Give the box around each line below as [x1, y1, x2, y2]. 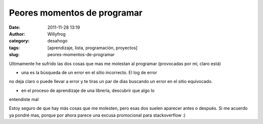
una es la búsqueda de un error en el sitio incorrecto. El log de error [21, 69, 157, 75]
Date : [9, 24, 20, 30]
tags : [9, 44, 20, 51]
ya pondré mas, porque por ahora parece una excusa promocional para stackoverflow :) [9, 112, 186, 118]
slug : [9, 52, 19, 58]
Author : [9, 31, 25, 37]
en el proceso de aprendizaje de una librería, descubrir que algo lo [21, 87, 155, 93]
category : [9, 38, 30, 44]
